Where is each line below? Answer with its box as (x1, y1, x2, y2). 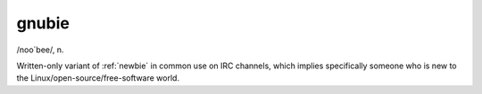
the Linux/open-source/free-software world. (16, 73, 180, 83)
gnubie (16, 13, 71, 33)
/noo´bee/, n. (16, 44, 64, 55)
